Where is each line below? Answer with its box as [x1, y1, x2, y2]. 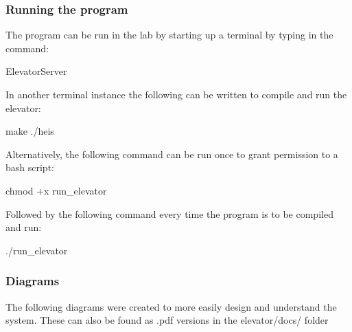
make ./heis [5, 124, 54, 138]
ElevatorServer [5, 64, 67, 78]
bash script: [5, 160, 54, 175]
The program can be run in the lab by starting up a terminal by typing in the [5, 27, 333, 42]
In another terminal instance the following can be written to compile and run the [5, 87, 347, 101]
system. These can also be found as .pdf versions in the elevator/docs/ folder [5, 313, 329, 327]
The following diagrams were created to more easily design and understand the [5, 299, 337, 313]
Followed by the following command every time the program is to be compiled [5, 206, 333, 221]
